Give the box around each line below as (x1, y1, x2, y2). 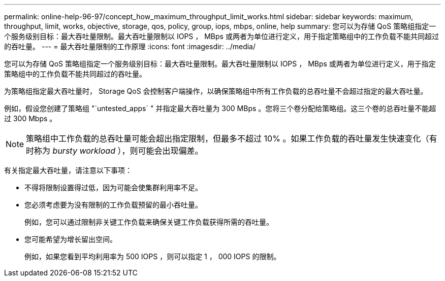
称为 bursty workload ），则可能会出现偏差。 (34, 146, 203, 156)
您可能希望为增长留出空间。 (24, 235, 117, 243)
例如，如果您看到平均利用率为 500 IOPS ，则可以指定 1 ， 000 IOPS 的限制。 (24, 252, 281, 261)
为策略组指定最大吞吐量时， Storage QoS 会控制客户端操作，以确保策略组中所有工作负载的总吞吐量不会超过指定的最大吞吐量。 (4, 87, 428, 95)
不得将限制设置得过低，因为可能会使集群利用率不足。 (24, 183, 202, 192)
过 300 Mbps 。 (4, 114, 57, 123)
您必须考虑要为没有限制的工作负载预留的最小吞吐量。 (24, 200, 202, 209)
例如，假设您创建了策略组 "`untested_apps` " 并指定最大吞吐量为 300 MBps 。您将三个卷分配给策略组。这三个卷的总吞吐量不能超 (4, 104, 436, 113)
